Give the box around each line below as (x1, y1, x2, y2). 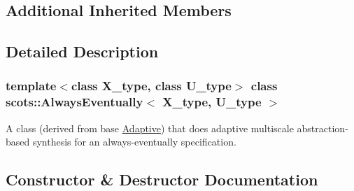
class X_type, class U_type (71, 77, 232, 94)
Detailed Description (6, 41, 159, 62)
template (6, 77, 57, 94)
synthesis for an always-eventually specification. (32, 134, 236, 149)
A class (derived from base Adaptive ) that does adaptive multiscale (6, 120, 294, 135)
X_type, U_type (162, 93, 262, 111)
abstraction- (297, 120, 348, 135)
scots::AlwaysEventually (6, 93, 143, 111)
